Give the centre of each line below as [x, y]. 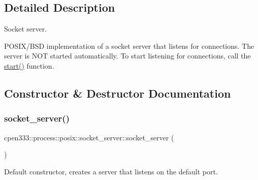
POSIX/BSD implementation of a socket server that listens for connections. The [129, 46]
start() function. [29, 65]
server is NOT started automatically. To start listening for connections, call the [127, 56]
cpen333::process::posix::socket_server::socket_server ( [89, 137]
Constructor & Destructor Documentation [118, 93]
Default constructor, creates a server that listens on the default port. [111, 171]
